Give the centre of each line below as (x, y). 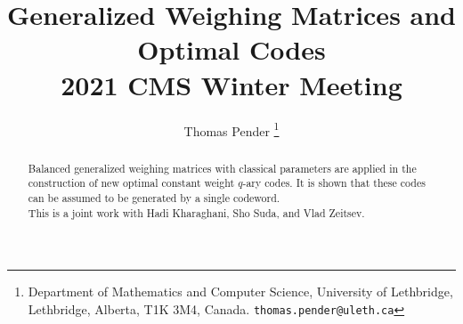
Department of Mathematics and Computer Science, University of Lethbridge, (240, 292)
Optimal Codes (231, 49)
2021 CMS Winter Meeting (231, 84)
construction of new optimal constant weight (131, 183)
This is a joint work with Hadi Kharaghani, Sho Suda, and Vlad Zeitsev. (196, 212)
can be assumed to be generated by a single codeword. (154, 197)
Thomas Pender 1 (231, 129)
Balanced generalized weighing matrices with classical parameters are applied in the (222, 168)
